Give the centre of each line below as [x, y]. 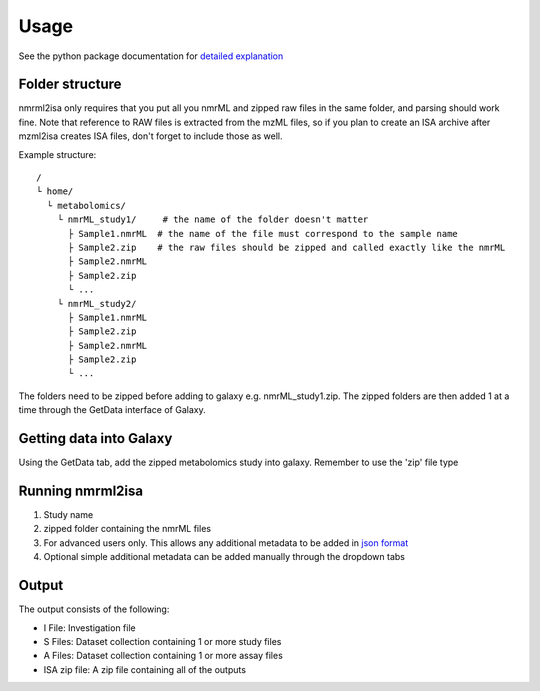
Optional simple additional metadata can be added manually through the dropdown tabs [224, 557]
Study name [68, 515]
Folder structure [70, 84]
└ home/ [55, 191]
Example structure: [57, 154]
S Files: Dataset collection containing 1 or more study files [162, 641]
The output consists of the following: [94, 609]
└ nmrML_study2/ [96, 303]
